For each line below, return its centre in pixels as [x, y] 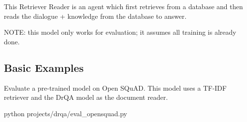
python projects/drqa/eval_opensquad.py [66, 113]
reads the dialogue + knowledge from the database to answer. [95, 16]
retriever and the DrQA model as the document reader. [86, 97]
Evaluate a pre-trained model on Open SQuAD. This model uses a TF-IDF [115, 88]
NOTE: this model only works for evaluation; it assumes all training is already [120, 32]
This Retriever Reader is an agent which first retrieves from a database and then [123, 6]
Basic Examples [44, 67]
